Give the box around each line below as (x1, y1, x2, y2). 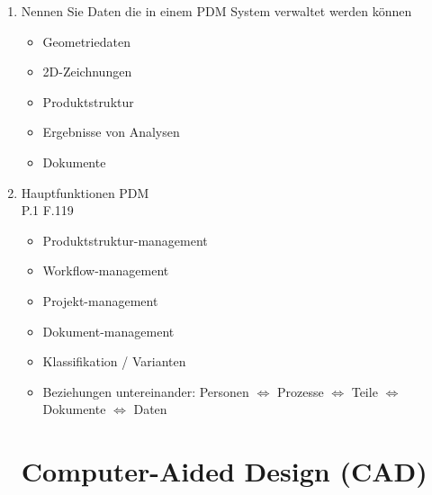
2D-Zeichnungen (42, 62, 132, 81)
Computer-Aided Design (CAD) (21, 453, 427, 490)
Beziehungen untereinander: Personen (42, 382, 249, 400)
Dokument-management (42, 321, 175, 340)
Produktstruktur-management (42, 230, 208, 249)
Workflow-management (42, 261, 169, 280)
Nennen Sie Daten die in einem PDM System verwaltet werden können (21, 2, 412, 20)
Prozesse (276, 382, 324, 400)
